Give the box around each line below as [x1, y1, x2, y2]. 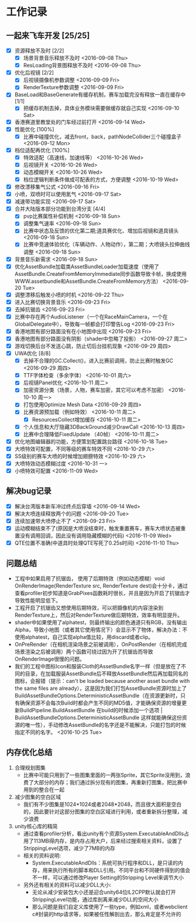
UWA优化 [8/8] [14, 350, 51, 357]
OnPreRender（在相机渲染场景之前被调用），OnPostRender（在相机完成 [14, 641, 187, 648]
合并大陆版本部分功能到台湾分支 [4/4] [14, 206, 106, 213]
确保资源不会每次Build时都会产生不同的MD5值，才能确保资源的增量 [19, 699, 182, 706]
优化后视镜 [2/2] [14, 69, 54, 76]
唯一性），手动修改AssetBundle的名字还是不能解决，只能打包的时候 [25, 721, 186, 728]
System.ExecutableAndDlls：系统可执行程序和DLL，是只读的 [32, 859, 178, 866]
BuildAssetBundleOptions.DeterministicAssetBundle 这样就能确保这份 [14, 714, 183, 721]
